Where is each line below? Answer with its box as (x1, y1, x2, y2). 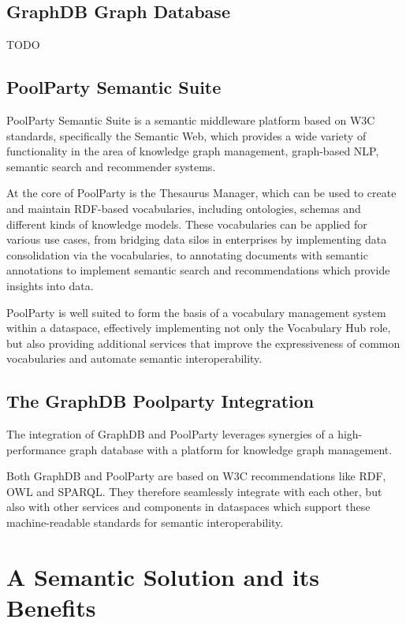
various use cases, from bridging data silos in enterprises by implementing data (6, 231, 387, 248)
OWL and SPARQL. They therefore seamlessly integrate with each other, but (6, 483, 382, 499)
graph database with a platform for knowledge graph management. (69, 441, 393, 457)
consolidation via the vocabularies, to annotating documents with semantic (6, 246, 368, 263)
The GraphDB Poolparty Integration (6, 389, 315, 413)
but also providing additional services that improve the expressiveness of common (6, 334, 400, 351)
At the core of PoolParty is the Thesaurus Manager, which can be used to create (6, 185, 397, 201)
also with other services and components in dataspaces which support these (6, 498, 371, 515)
